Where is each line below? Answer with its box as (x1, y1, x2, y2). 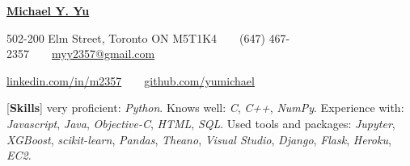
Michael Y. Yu (6, 2, 90, 19)
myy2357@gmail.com (52, 45, 155, 62)
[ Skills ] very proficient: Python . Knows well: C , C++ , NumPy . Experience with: (6, 99, 404, 116)
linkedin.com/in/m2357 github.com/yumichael (6, 72, 255, 89)
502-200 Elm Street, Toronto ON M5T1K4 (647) (6, 29, 265, 46)
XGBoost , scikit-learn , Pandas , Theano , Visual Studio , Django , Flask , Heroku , (6, 131, 391, 147)
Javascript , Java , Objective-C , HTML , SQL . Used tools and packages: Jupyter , (6, 114, 395, 131)
